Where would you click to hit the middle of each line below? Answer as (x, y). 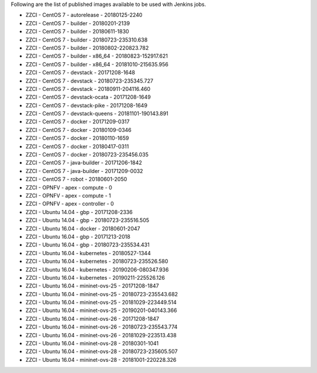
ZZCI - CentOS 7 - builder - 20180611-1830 (77, 32)
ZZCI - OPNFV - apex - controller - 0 (70, 204)
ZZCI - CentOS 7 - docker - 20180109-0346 (79, 130)
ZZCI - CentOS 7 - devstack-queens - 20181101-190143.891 (97, 114)
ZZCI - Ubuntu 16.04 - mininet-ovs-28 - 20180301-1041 (92, 344)
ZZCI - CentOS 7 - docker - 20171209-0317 (77, 122)
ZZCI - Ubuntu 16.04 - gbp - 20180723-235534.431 (87, 245)
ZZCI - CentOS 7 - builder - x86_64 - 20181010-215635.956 (97, 64)
